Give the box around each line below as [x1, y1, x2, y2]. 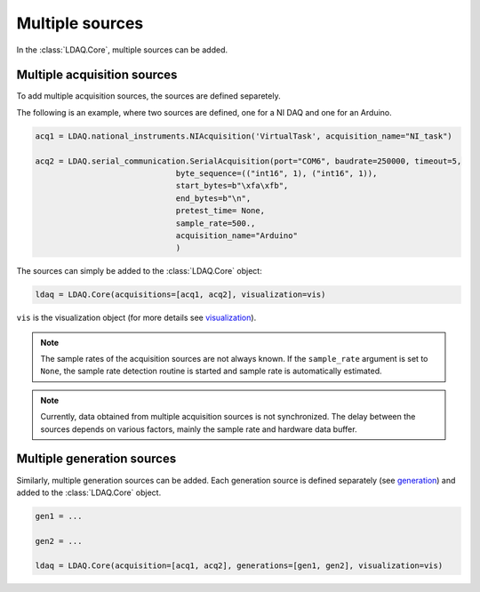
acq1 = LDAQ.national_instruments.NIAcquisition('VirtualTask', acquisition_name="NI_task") [35, 131, 452, 141]
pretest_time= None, [175, 205, 266, 216]
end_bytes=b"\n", [175, 193, 252, 204]
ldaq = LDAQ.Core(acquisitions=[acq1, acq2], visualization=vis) [35, 290, 326, 300]
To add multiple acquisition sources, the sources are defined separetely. [16, 91, 281, 101]
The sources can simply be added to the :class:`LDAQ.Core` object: [16, 266, 262, 276]
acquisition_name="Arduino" [175, 230, 298, 240]
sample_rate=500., [175, 218, 256, 228]
